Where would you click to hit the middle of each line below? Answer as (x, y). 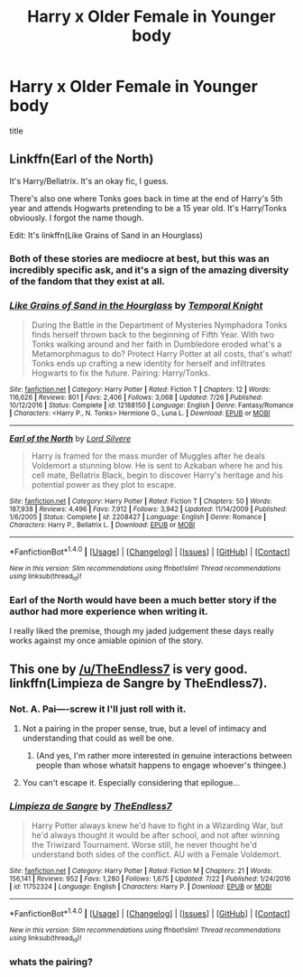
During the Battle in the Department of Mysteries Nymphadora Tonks (159, 325)
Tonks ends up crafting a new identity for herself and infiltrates (148, 363)
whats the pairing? (51, 962)
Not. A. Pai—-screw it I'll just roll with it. (98, 709)
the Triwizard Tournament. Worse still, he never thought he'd (144, 845)
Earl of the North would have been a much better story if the (143, 600)
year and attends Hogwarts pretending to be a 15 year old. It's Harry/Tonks (148, 208)
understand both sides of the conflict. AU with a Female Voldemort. (156, 854)
